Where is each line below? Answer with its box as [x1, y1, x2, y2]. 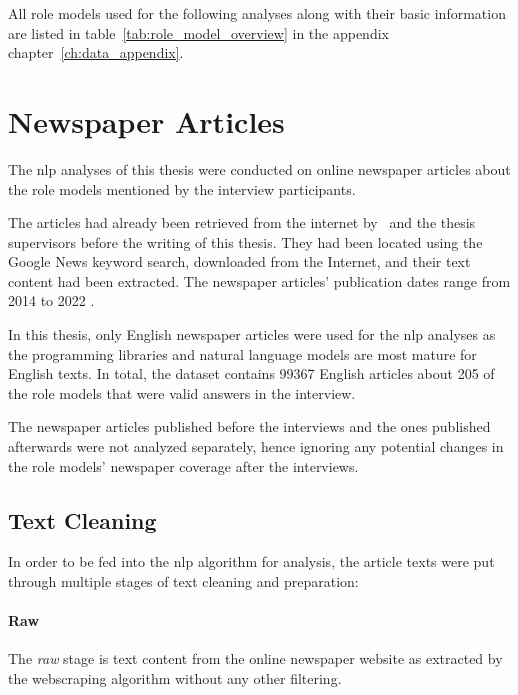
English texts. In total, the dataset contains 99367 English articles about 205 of [8, 363, 495, 384]
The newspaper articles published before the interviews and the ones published [8, 416, 491, 437]
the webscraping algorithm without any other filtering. [8, 668, 342, 688]
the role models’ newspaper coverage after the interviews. [8, 455, 359, 476]
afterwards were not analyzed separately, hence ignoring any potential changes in [8, 436, 504, 457]
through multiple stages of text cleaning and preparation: [8, 571, 359, 592]
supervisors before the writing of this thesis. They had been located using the [8, 231, 483, 252]
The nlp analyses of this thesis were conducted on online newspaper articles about [8, 158, 511, 179]
